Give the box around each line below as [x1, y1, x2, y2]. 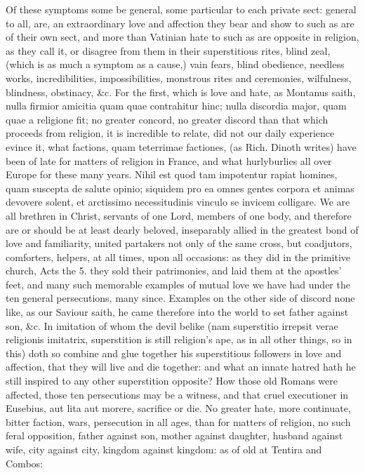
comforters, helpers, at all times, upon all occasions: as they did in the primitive [6, 249, 351, 264]
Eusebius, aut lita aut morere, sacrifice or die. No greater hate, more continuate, [6, 401, 351, 415]
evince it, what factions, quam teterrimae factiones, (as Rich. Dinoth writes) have [6, 139, 357, 154]
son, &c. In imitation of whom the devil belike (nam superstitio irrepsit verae [6, 318, 338, 333]
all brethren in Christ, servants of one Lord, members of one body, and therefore [6, 208, 352, 222]
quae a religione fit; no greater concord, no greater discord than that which [6, 112, 328, 126]
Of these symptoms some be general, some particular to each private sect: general [6, 2, 357, 16]
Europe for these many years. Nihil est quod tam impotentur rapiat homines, [6, 167, 338, 182]
